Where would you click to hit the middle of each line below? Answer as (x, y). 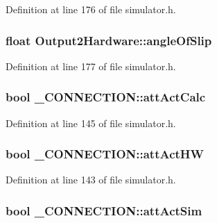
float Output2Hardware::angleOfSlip (109, 40)
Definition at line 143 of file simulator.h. (91, 180)
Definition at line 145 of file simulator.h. (91, 123)
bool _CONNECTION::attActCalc (106, 97)
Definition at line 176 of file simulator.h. (91, 9)
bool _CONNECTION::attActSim (104, 210)
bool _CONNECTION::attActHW (105, 154)
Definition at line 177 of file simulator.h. (91, 66)
